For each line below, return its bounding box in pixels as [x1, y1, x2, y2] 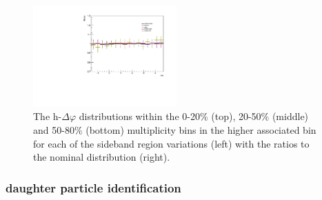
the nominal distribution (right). [33, 150, 170, 164]
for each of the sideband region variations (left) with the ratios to [33, 136, 310, 150]
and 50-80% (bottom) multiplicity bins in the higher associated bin [33, 123, 316, 137]
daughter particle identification [6, 179, 181, 196]
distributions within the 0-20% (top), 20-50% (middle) [79, 109, 309, 123]
